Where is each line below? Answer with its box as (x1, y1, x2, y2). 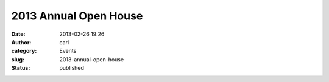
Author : (11, 38, 32, 46)
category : (11, 47, 37, 55)
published (59, 64, 85, 72)
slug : (11, 55, 24, 63)
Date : (11, 30, 26, 38)
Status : (11, 64, 30, 72)
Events (59, 47, 77, 55)
